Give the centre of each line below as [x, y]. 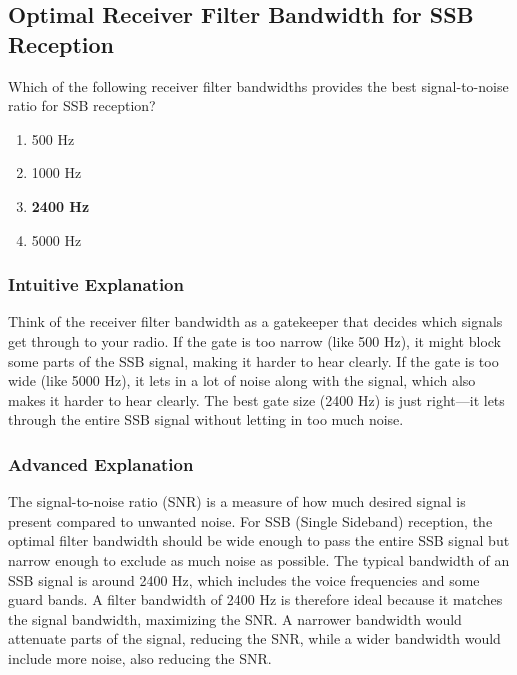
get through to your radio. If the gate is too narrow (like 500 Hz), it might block [254, 340]
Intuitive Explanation [96, 284]
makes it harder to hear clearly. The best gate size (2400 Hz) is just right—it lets [256, 399]
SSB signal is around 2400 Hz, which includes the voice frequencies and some [244, 579]
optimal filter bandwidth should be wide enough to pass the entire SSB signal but [259, 540]
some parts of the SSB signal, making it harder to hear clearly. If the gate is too [253, 360]
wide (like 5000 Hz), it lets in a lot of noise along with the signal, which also [242, 380]
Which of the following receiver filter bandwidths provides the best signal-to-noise [258, 85]
